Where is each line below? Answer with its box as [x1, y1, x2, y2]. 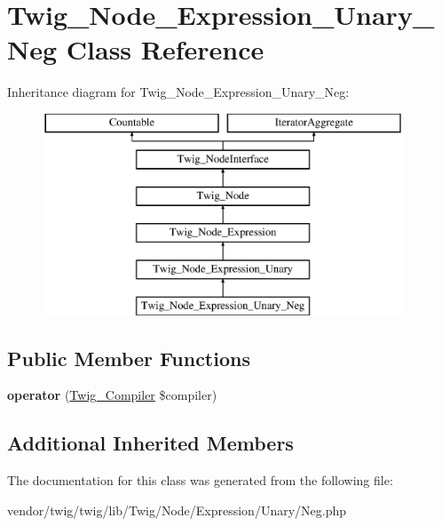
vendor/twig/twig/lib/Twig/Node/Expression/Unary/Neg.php [7, 500, 347, 519]
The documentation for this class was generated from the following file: [7, 471, 393, 490]
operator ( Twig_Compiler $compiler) [7, 386, 217, 404]
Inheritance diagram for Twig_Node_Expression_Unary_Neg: [7, 83, 350, 101]
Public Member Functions [7, 344, 250, 371]
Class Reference [66, 31, 264, 68]
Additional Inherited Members [7, 429, 294, 457]
